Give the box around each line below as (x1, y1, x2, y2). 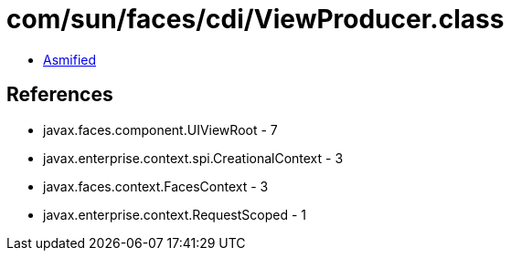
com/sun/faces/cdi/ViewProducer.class (6, 4, 505, 35)
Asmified (43, 51, 97, 67)
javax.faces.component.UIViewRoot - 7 (43, 121, 278, 138)
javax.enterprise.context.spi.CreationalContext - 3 (43, 150, 344, 166)
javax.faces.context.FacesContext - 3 (43, 178, 269, 194)
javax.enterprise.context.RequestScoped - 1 (43, 206, 306, 222)
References (6, 83, 113, 107)
